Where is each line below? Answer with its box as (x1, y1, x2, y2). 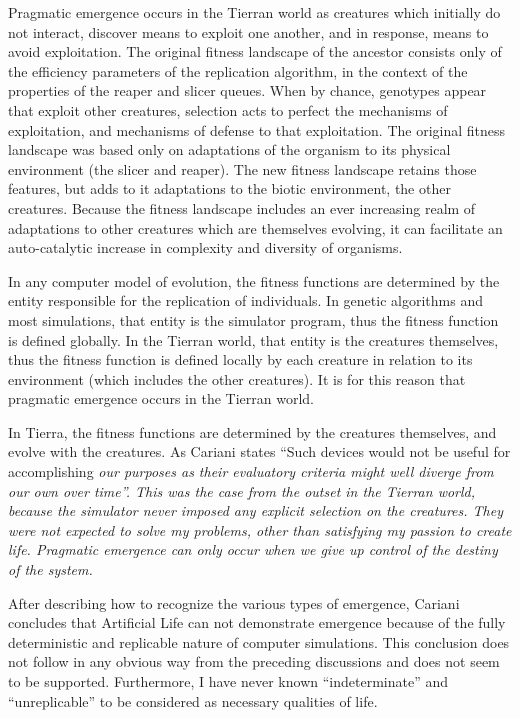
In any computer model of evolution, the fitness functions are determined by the (8, 270, 500, 291)
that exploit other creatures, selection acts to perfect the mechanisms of (8, 99, 448, 120)
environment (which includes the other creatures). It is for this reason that (8, 368, 466, 389)
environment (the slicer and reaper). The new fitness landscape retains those (8, 158, 477, 179)
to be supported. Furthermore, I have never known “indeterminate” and (8, 671, 448, 691)
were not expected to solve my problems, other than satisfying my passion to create (8, 519, 512, 540)
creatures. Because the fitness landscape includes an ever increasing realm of (8, 197, 476, 218)
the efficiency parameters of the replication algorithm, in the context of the (8, 60, 468, 81)
